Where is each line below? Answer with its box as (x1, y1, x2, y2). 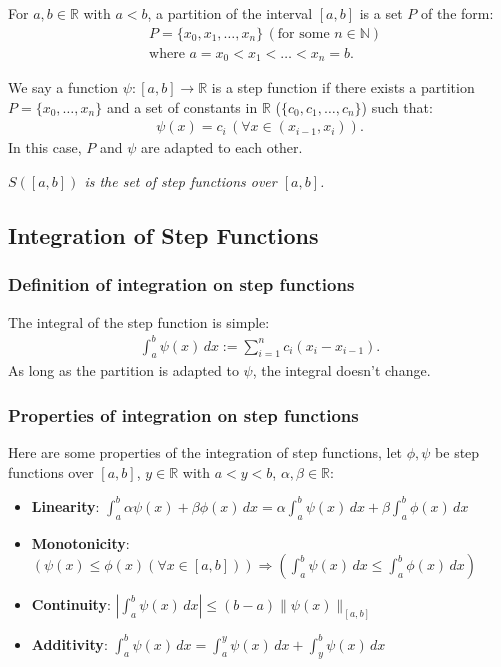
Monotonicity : (31, 532, 130, 553)
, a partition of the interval (147, 3, 313, 23)
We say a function (8, 77, 119, 98)
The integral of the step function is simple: (8, 311, 270, 332)
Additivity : (31, 633, 108, 654)
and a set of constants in (106, 96, 258, 117)
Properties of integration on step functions (8, 402, 359, 427)
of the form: (420, 3, 494, 23)
